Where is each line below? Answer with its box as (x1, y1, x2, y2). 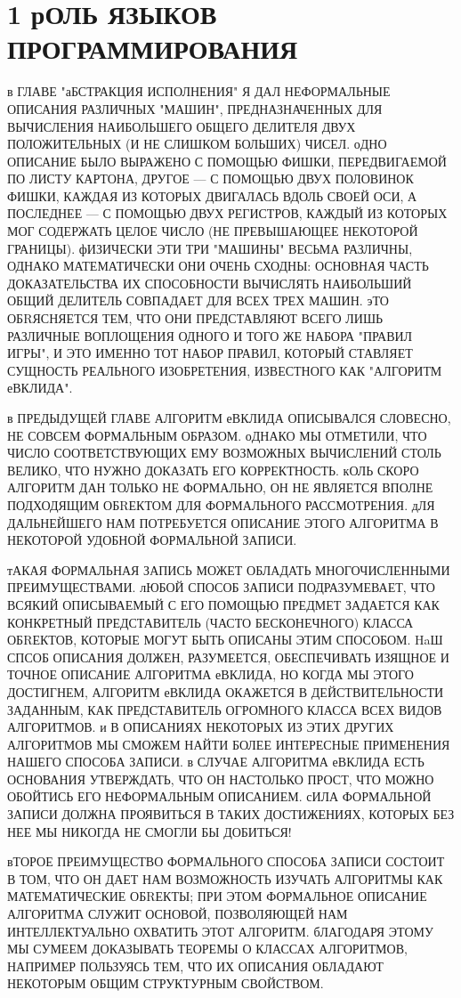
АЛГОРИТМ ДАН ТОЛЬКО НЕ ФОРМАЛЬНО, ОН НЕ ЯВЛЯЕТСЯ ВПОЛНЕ (7, 478, 433, 497)
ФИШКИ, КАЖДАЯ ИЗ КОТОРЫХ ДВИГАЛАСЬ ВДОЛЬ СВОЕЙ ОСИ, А (7, 186, 417, 205)
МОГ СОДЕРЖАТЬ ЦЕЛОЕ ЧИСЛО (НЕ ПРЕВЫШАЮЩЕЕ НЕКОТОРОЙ (7, 222, 418, 240)
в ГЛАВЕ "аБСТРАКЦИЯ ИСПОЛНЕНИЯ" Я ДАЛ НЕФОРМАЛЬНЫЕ (7, 82, 391, 101)
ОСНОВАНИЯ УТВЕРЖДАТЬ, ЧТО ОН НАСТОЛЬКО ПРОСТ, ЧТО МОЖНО (7, 769, 434, 788)
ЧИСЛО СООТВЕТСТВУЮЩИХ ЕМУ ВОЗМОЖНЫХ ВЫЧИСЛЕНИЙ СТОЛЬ (7, 443, 441, 462)
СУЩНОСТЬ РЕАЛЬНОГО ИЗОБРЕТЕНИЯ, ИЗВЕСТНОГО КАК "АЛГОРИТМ (7, 361, 442, 379)
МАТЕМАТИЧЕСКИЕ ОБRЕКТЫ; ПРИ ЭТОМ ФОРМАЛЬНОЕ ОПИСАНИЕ (7, 887, 427, 905)
